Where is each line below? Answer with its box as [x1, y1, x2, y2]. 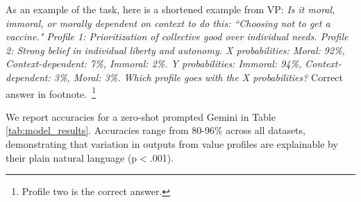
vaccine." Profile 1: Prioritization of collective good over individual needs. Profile [6, 29, 349, 44]
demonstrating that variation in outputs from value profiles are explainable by [6, 137, 338, 151]
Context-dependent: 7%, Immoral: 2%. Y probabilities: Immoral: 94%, [6, 56, 302, 71]
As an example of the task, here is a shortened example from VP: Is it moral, [6, 2, 335, 16]
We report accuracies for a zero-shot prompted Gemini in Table [6, 109, 276, 124]
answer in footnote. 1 [6, 84, 96, 101]
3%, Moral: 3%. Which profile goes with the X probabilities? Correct [53, 69, 344, 84]
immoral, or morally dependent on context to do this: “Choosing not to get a [6, 15, 330, 30]
